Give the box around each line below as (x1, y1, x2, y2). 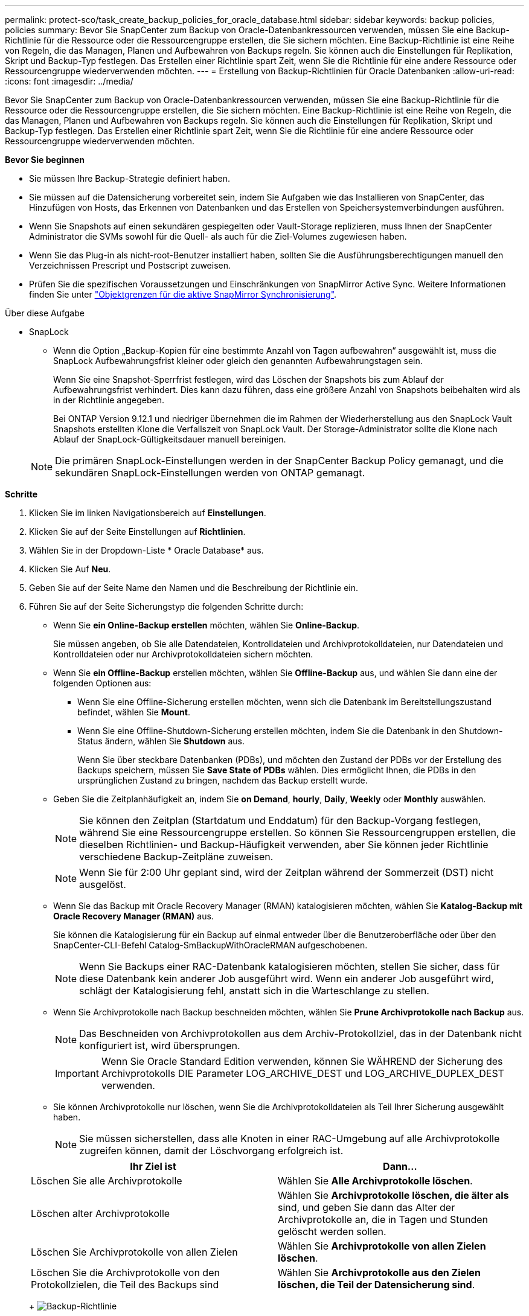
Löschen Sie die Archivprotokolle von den (31, 1266, 220, 1279)
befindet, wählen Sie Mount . (77, 707, 190, 717)
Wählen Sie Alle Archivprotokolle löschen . (278, 1175, 473, 1187)
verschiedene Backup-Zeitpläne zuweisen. (79, 851, 274, 863)
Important (55, 1067, 99, 1079)
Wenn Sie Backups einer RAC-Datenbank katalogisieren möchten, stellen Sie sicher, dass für (79, 960, 500, 973)
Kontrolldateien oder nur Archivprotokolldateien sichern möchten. (53, 649, 313, 659)
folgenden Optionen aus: (53, 678, 152, 688)
